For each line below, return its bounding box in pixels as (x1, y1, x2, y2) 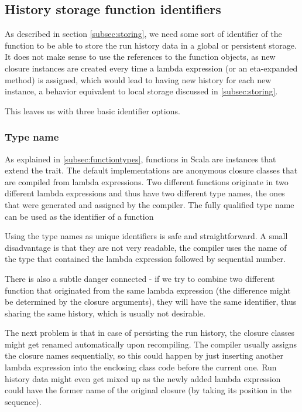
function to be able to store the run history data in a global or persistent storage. (5, 39, 297, 51)
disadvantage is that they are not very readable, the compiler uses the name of (5, 241, 287, 253)
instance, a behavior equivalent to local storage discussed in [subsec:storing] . (5, 85, 278, 97)
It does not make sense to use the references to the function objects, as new (5, 50, 276, 63)
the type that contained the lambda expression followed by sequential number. (5, 253, 286, 265)
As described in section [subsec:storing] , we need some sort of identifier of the (5, 28, 282, 40)
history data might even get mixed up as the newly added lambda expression (5, 372, 281, 384)
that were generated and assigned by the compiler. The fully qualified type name (5, 198, 294, 210)
